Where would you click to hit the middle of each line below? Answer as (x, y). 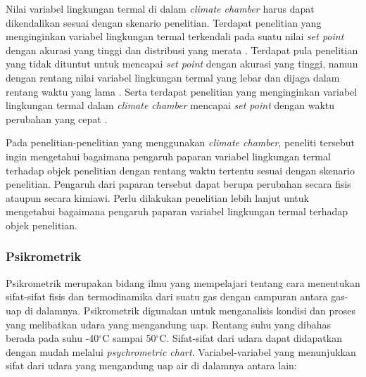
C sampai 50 (129, 338)
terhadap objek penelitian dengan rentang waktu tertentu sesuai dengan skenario (180, 170)
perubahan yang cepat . (57, 119)
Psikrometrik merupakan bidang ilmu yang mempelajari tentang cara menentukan (183, 282)
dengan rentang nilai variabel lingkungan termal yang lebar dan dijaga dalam (173, 77)
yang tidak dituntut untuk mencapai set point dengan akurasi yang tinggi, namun (182, 64)
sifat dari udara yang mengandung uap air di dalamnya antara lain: (151, 365)
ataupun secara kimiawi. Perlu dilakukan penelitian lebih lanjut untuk (157, 197)
